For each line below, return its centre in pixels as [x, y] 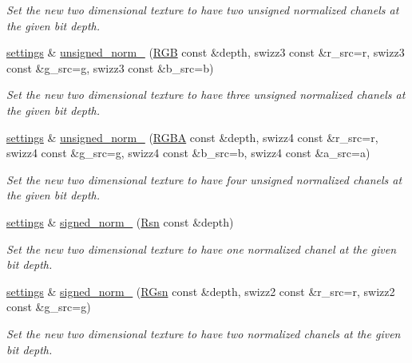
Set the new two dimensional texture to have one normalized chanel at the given [202, 249]
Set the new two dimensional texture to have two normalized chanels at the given [204, 333]
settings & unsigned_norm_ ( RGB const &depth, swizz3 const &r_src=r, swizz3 [206, 52]
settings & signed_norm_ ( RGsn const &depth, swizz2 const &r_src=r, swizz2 [201, 291]
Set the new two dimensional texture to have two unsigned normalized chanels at [203, 10]
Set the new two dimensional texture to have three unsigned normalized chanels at [206, 95]
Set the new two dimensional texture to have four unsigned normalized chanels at [204, 179]
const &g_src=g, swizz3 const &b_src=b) [110, 67]
